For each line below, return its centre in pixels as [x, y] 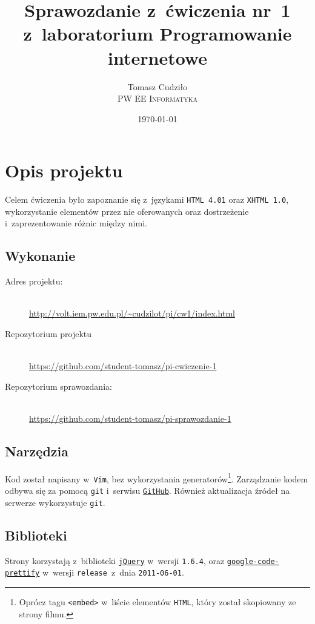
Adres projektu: [34, 281]
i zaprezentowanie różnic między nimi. [76, 223]
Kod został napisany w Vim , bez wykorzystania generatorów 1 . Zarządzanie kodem [157, 478]
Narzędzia [37, 451]
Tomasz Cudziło [157, 86]
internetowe [157, 57]
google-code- [253, 561]
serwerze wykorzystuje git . [55, 502]
